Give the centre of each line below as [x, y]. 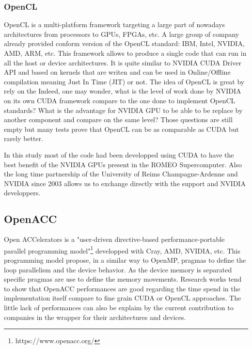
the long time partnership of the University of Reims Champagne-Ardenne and [121, 174]
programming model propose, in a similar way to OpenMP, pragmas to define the [125, 260]
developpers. [22, 193]
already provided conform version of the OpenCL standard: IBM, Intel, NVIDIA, [124, 43]
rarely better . [24, 138]
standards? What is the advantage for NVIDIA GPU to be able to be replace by [123, 110]
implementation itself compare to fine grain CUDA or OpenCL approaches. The [123, 298]
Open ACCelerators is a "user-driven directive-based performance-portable [114, 239]
